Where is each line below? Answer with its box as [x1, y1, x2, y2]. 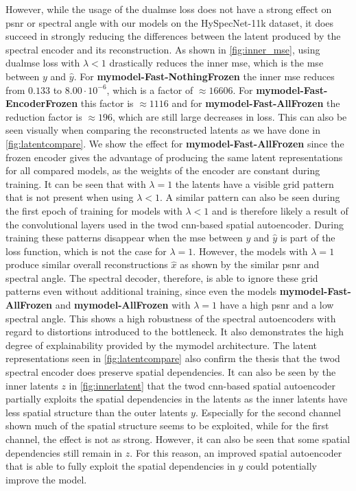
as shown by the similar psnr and [180, 257, 320, 272]
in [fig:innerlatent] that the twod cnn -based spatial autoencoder [69, 378, 336, 392]
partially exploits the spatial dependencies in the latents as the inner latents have [5, 392, 348, 406]
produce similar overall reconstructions [5, 257, 168, 272]
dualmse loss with [5, 56, 80, 70]
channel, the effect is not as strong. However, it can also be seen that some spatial [5, 432, 351, 446]
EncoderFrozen [5, 96, 78, 110]
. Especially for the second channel [195, 405, 341, 419]
